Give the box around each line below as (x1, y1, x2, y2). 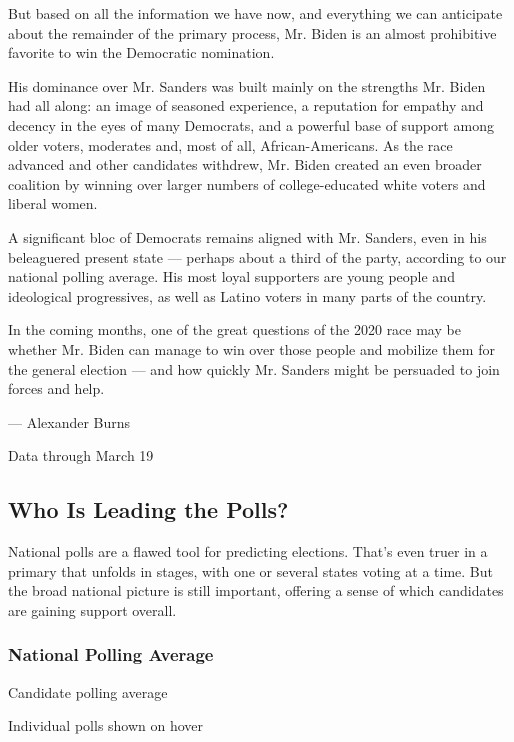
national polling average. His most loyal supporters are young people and (8, 266, 455, 287)
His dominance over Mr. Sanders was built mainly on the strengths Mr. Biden (8, 75, 486, 96)
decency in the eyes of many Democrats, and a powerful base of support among (8, 114, 494, 135)
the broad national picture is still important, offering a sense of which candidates (8, 580, 504, 601)
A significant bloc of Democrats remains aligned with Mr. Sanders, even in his (8, 226, 487, 247)
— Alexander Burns (8, 411, 131, 432)
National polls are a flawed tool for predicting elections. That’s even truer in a (8, 541, 488, 562)
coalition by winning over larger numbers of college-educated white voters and (8, 173, 486, 194)
